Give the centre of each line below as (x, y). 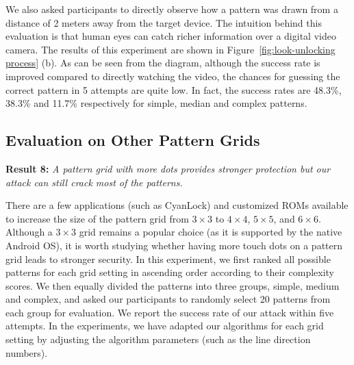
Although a (29, 232)
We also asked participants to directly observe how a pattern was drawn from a (172, 9)
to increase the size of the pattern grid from (97, 218)
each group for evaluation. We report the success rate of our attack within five (170, 312)
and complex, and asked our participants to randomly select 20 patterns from (168, 299)
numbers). (27, 352)
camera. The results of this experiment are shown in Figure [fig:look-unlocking (170, 49)
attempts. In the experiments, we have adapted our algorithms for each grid (165, 326)
